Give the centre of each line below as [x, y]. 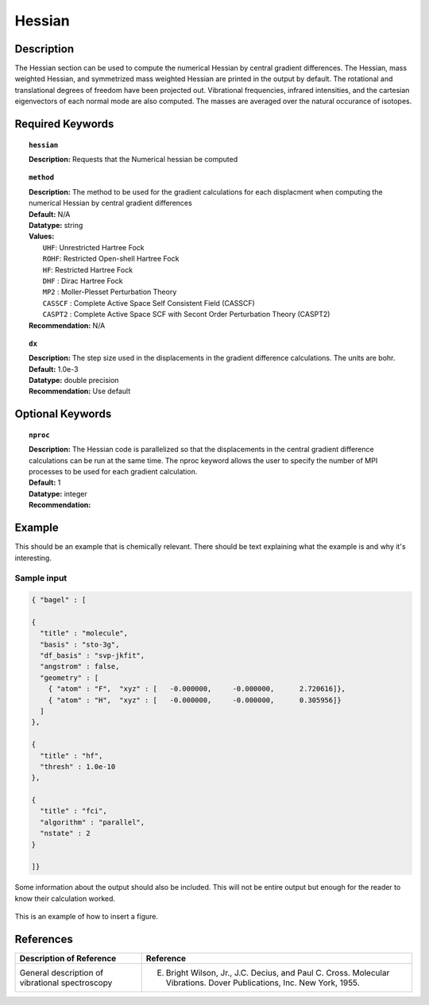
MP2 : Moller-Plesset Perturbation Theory [110, 292]
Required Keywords [64, 124]
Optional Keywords [63, 414]
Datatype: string [56, 225]
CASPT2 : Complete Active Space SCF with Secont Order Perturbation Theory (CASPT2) [186, 315]
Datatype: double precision [74, 381]
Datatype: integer [58, 493]
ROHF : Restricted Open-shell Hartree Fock [111, 259]
